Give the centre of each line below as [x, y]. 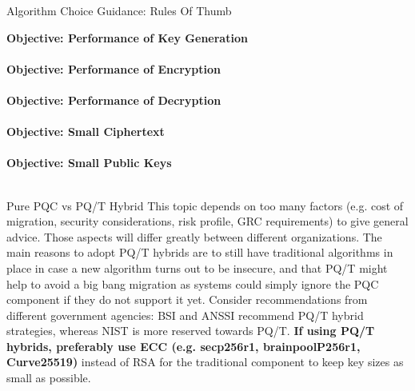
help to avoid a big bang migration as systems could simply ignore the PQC [193, 283]
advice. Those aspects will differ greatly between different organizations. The [194, 236]
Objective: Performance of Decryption [114, 100]
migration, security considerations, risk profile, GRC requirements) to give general [207, 221]
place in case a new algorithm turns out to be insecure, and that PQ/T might [197, 267]
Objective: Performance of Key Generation [127, 37]
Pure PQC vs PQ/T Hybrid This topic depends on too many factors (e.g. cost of [205, 205]
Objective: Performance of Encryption [114, 68]
